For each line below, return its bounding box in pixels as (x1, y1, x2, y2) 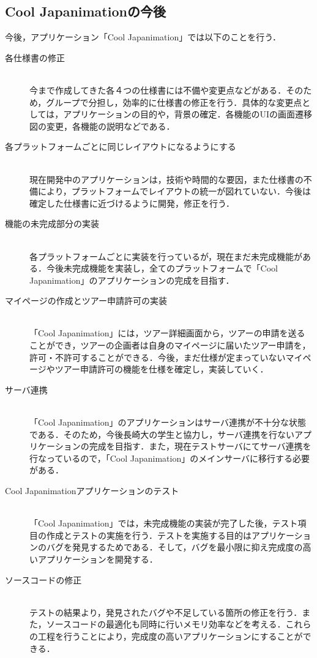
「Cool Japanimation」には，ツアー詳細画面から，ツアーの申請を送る (29, 327, 305, 339)
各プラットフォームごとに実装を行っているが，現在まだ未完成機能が (29, 250, 303, 262)
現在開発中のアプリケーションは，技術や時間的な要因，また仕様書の (29, 172, 304, 185)
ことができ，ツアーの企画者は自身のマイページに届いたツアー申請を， (29, 339, 311, 352)
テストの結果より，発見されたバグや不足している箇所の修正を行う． (29, 605, 302, 618)
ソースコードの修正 (5, 573, 82, 586)
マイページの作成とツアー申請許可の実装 (5, 294, 167, 307)
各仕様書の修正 (5, 51, 65, 64)
